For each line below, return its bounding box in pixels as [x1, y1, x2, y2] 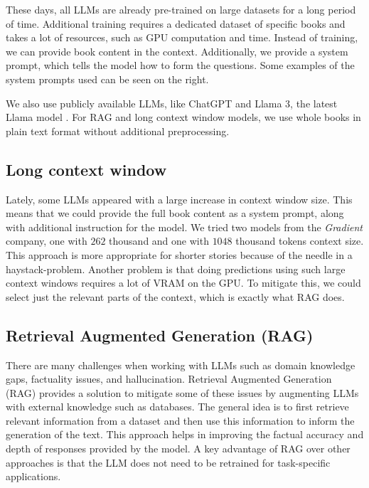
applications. [6, 469, 61, 484]
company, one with [6, 233, 87, 248]
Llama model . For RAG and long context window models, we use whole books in [6, 110, 361, 124]
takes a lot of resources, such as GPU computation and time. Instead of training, [6, 30, 358, 45]
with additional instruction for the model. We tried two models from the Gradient [6, 219, 363, 234]
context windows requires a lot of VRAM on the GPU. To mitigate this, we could [6, 275, 361, 290]
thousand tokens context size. [235, 233, 364, 248]
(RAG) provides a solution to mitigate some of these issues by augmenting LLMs [6, 385, 359, 400]
